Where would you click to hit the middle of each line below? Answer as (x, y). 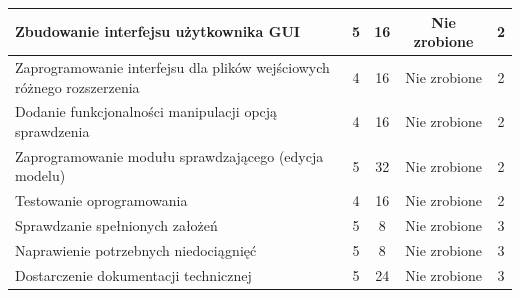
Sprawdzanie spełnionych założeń (116, 225)
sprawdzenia (52, 130)
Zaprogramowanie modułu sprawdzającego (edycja (169, 155)
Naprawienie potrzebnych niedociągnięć (136, 249)
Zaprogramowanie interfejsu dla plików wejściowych (172, 66)
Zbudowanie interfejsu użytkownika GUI (157, 31)
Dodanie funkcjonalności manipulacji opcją (146, 111)
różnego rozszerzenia (77, 86)
